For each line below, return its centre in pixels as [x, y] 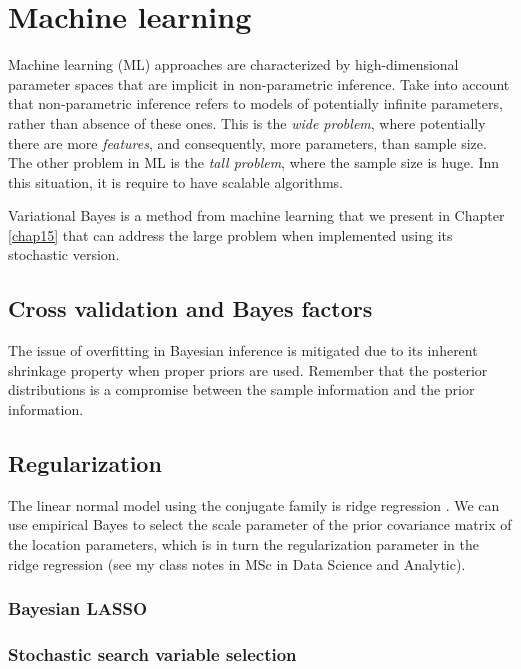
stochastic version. [64, 254]
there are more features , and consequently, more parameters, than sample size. [247, 142]
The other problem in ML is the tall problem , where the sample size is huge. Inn [254, 162]
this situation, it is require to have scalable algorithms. [175, 181]
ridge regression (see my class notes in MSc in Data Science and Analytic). [237, 563]
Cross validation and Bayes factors [190, 308]
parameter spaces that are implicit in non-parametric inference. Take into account [259, 83]
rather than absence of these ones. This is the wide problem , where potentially [247, 122]
